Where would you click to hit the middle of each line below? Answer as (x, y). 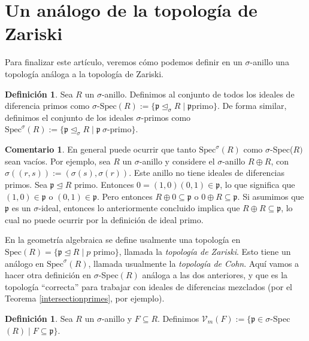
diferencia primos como (47, 106)
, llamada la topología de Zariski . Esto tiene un (205, 252)
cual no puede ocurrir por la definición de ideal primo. (104, 219)
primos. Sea (26, 185)
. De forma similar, (252, 106)
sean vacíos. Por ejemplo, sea (58, 161)
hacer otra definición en (48, 275)
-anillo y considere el (177, 161)
